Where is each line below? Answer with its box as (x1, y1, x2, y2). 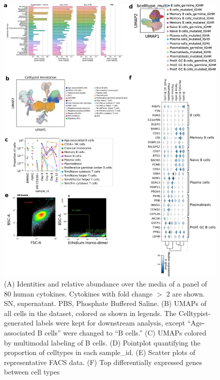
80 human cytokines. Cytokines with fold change (4, 288, 152, 298)
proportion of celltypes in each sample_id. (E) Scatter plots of (4, 347, 195, 357)
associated (4, 327, 35, 337)
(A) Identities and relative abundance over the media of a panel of (4, 278, 207, 289)
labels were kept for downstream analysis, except (35, 317, 185, 328)
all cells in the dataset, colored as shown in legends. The (4, 307, 176, 318)
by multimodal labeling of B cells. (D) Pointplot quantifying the (4, 337, 200, 347)
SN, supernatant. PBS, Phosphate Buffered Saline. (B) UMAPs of (4, 298, 206, 308)
